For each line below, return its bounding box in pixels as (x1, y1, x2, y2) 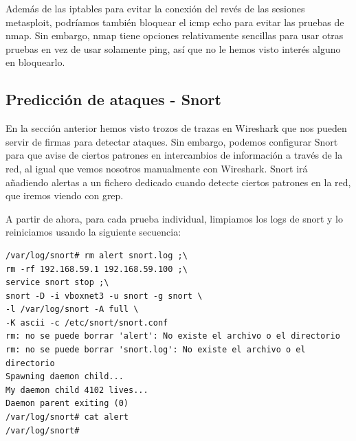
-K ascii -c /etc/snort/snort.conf (5, 317, 168, 328)
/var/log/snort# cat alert (5, 412, 129, 422)
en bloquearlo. (5, 55, 65, 69)
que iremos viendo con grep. (5, 188, 124, 203)
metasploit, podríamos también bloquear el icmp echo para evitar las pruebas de (5, 14, 344, 29)
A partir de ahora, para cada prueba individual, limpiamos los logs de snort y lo (5, 211, 343, 225)
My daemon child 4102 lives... (5, 385, 148, 395)
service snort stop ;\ (5, 278, 109, 288)
